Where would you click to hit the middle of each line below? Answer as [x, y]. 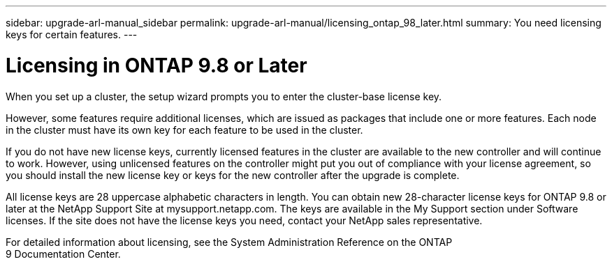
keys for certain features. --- [72, 34]
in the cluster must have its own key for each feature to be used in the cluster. [184, 130]
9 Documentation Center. [63, 254]
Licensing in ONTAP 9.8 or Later [156, 65]
